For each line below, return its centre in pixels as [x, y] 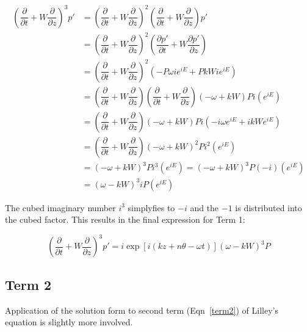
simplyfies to [151, 207]
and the [204, 207]
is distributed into [269, 207]
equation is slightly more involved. [69, 322]
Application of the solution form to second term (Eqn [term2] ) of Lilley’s [142, 310]
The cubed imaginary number [60, 207]
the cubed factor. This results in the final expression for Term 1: [125, 219]
